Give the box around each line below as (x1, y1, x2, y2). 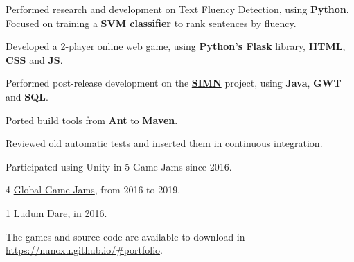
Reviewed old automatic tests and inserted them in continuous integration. (6, 136, 323, 150)
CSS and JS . (6, 52, 63, 67)
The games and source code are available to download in (6, 229, 245, 243)
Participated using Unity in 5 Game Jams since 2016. (6, 159, 232, 173)
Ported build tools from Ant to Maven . (6, 112, 178, 127)
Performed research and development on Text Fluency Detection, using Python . (6, 2, 349, 16)
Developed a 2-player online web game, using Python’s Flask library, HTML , (6, 39, 346, 53)
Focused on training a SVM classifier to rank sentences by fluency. (6, 15, 297, 30)
